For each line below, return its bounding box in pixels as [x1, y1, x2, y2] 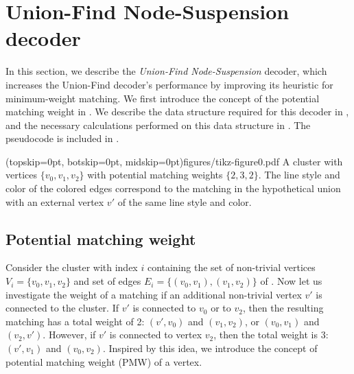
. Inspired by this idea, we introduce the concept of [102, 341, 318, 355]
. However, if [43, 327, 96, 342]
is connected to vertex [109, 327, 202, 342]
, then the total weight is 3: [213, 327, 329, 342]
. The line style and [258, 167, 340, 182]
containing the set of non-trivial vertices [147, 260, 316, 274]
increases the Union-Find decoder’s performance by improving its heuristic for [5, 77, 333, 91]
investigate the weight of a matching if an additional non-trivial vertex [5, 287, 302, 301]
